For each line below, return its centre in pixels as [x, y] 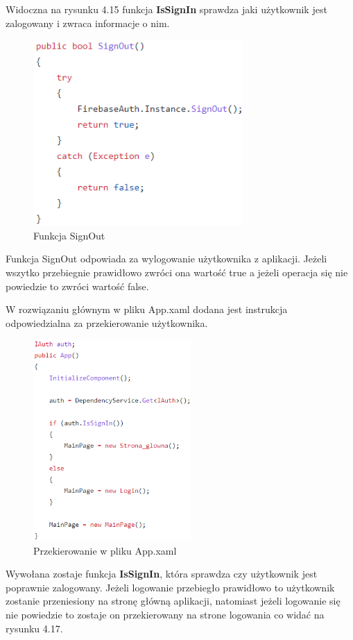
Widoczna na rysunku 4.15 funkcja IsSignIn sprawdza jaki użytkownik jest [166, 9]
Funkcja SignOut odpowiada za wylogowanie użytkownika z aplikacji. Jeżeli [166, 259]
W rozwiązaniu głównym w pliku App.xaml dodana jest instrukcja [147, 309]
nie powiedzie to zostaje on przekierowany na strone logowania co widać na [165, 615]
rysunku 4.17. [34, 628]
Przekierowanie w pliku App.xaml [105, 550]
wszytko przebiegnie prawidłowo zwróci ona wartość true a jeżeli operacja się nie [177, 272]
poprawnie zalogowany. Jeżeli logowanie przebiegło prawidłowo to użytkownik [170, 587]
